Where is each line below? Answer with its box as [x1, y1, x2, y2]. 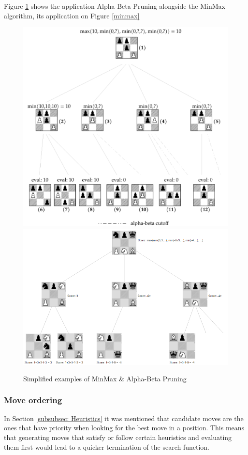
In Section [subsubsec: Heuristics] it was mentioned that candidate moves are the [4, 413, 244, 423]
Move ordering [4, 394, 62, 406]
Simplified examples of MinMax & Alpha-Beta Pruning [23, 373, 187, 383]
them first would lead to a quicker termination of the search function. [4, 441, 209, 452]
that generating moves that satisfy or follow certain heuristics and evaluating [4, 432, 232, 442]
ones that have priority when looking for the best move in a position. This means [4, 423, 245, 433]
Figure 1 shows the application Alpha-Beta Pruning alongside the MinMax [4, 1, 225, 11]
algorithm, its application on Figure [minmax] [4, 10, 140, 20]
